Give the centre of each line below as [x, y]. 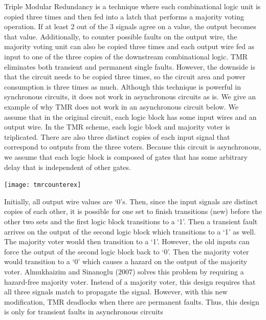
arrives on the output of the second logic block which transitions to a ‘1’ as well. [130, 231]
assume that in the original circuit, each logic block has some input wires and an [130, 116]
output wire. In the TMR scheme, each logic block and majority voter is [117, 127]
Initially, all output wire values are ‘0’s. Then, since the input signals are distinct [131, 201]
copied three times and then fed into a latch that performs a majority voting [124, 16]
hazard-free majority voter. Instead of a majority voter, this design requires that [130, 281]
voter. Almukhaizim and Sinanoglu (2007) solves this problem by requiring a [124, 271]
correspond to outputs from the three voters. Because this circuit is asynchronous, [133, 147]
